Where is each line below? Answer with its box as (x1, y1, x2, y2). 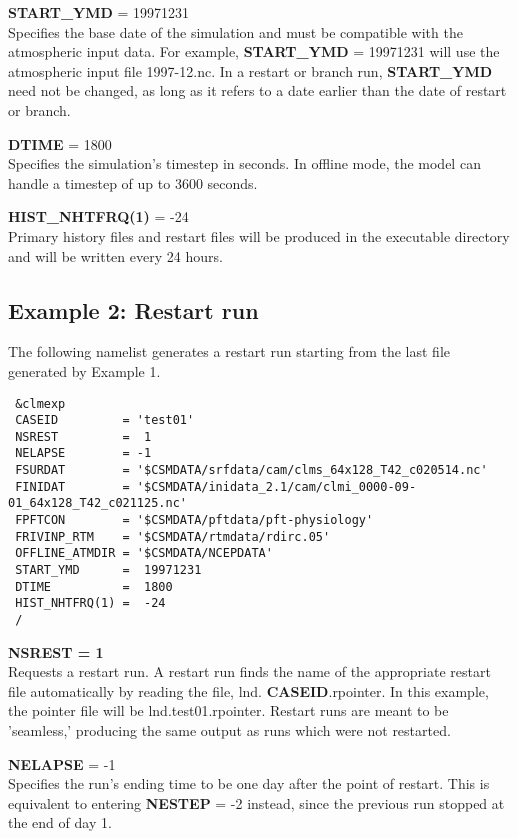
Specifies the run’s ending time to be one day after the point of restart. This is (8, 773, 490, 794)
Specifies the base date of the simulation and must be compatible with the (8, 21, 463, 42)
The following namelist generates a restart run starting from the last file (8, 341, 450, 362)
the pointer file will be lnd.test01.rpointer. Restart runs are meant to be (8, 700, 449, 721)
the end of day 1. (8, 812, 112, 833)
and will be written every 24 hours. (8, 245, 223, 266)
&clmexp (15, 396, 66, 411)
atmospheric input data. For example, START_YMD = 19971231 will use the (8, 41, 500, 62)
